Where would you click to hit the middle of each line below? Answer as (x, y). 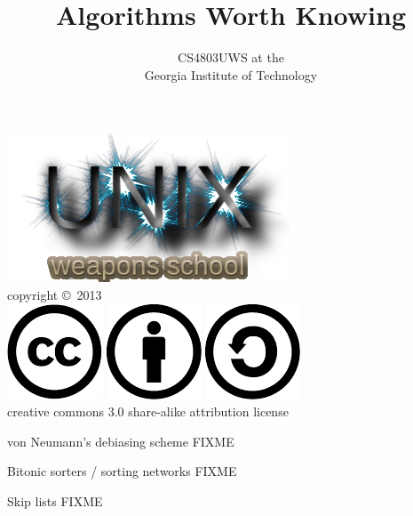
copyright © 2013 (55, 294)
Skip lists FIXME (55, 500)
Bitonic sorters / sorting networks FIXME (122, 471)
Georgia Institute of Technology (231, 74)
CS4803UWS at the (231, 57)
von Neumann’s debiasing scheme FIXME (121, 441)
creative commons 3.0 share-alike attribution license (148, 411)
